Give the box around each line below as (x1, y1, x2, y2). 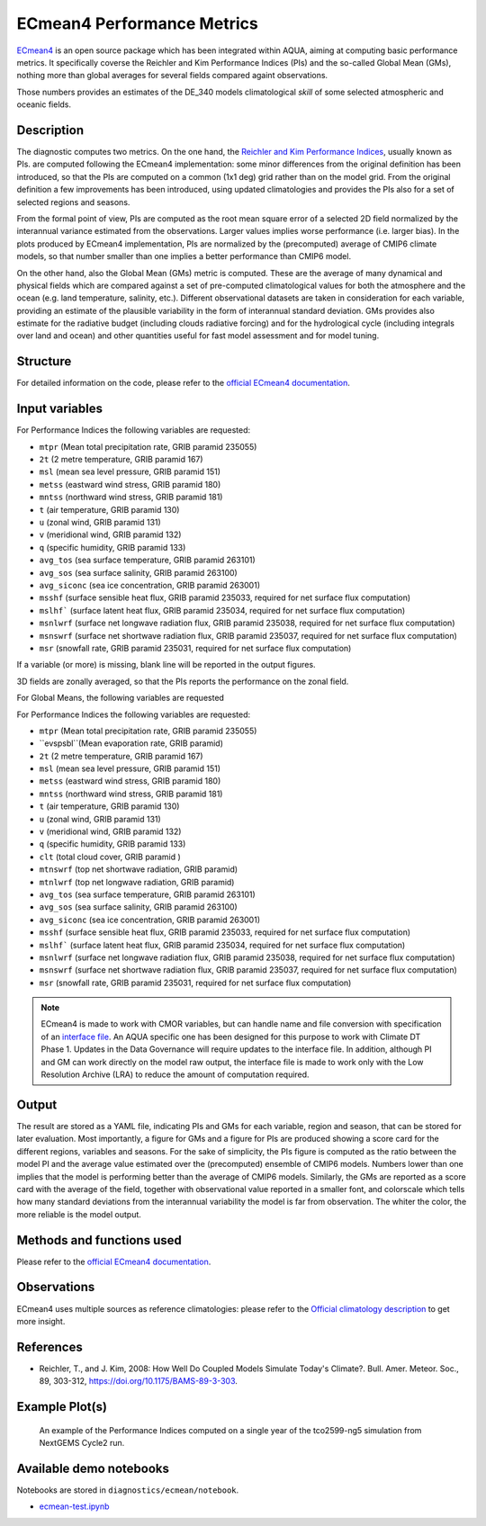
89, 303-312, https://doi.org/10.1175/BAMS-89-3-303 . (39, 1376, 238, 1387)
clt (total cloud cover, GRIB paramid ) (39, 851, 182, 862)
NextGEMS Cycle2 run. (39, 1437, 125, 1448)
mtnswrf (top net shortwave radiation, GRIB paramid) (39, 864, 238, 875)
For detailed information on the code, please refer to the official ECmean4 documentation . (16, 378, 351, 389)
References (16, 1339, 83, 1354)
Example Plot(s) (16, 1399, 108, 1414)
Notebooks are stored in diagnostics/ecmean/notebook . (16, 1485, 239, 1495)
